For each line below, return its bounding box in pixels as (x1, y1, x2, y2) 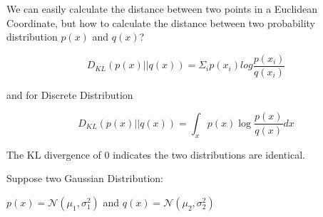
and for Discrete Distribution (6, 87, 133, 102)
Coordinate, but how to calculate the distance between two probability (6, 15, 315, 30)
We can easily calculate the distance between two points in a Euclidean (6, 1, 317, 16)
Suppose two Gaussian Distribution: (6, 171, 164, 186)
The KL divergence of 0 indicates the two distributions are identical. (6, 147, 305, 162)
